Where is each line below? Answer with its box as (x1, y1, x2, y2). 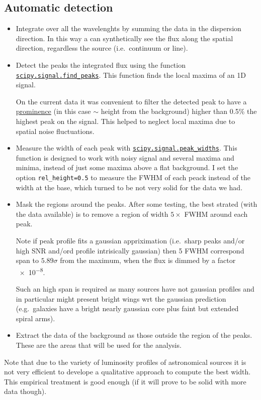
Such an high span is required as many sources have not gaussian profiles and (16, 284, 254, 294)
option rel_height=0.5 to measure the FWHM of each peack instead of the (16, 172, 250, 183)
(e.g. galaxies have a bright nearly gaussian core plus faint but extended (16, 303, 239, 314)
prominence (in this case (16, 106, 91, 116)
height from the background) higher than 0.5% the (101, 106, 257, 116)
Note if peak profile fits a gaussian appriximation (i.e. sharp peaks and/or (16, 235, 245, 246)
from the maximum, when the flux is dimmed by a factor (60, 255, 236, 265)
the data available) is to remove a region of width (16, 208, 168, 219)
